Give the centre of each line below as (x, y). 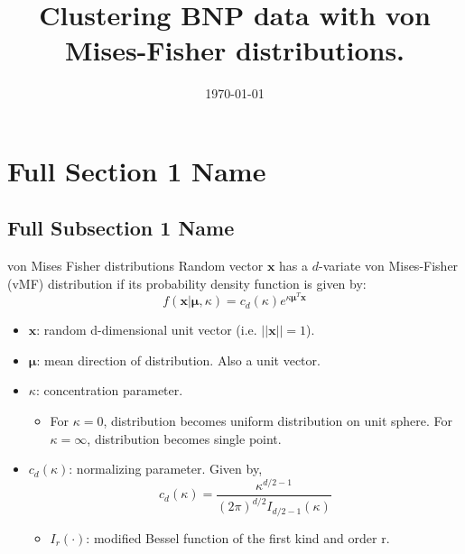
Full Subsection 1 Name (121, 228)
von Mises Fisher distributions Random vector (135, 266)
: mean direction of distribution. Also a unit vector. (178, 360)
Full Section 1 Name (137, 170)
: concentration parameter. (109, 390)
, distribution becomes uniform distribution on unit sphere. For (278, 420)
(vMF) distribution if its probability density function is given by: (187, 283)
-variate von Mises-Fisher (388, 266)
